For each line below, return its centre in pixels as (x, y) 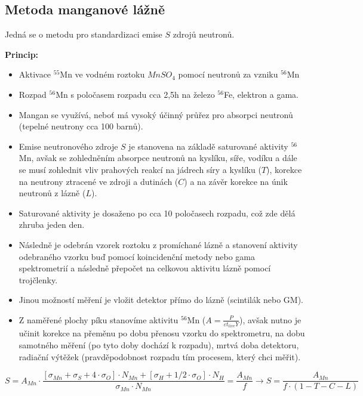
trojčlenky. (38, 279)
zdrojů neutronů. (204, 34)
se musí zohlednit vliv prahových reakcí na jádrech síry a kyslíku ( (140, 169)
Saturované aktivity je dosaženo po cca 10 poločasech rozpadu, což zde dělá (157, 213)
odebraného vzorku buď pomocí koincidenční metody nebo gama (137, 256)
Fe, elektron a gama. (261, 94)
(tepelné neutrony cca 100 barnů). (81, 126)
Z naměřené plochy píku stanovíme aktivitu (99, 319)
